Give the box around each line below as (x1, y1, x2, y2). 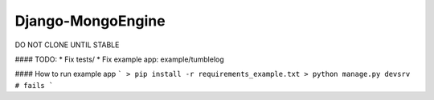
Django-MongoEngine (14, 12, 166, 30)
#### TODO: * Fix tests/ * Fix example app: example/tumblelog (14, 54, 224, 64)
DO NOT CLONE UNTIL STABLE (14, 40, 120, 50)
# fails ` (14, 81, 54, 90)
